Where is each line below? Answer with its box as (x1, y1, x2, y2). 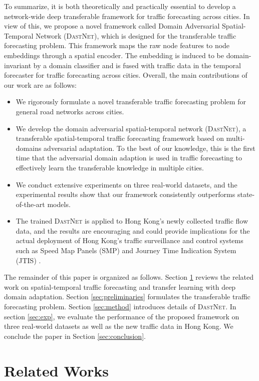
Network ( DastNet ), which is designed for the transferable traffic (36, 30, 236, 41)
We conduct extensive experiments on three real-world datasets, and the (16, 179, 237, 189)
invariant (4, 60, 32, 70)
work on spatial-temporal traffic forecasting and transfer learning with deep (4, 281, 236, 292)
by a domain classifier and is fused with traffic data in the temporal (33, 60, 241, 70)
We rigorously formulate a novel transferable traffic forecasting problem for (16, 96, 246, 107)
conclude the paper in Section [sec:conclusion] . (4, 330, 146, 341)
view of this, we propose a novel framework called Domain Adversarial (4, 21, 220, 31)
